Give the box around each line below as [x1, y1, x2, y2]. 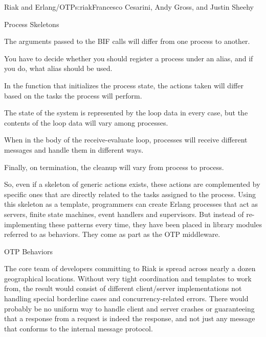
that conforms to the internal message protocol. [4, 323, 153, 333]
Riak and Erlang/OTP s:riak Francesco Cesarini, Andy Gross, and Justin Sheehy [4, 2, 254, 12]
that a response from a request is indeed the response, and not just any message [4, 313, 255, 324]
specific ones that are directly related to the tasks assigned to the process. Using [4, 188, 256, 199]
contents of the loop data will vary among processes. [4, 117, 168, 128]
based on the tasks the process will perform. [4, 90, 142, 101]
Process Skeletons [4, 18, 59, 29]
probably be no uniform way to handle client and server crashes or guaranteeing [4, 303, 255, 314]
